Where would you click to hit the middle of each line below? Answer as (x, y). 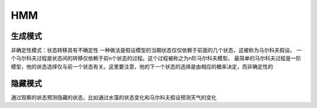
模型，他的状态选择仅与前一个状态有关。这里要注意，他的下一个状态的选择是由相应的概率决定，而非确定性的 (142, 66)
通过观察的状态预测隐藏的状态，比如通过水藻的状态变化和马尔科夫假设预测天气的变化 (114, 97)
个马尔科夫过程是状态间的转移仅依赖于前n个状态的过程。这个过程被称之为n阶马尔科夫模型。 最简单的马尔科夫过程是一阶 (156, 58)
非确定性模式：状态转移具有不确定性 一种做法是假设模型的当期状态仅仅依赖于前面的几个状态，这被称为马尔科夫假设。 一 (156, 50)
